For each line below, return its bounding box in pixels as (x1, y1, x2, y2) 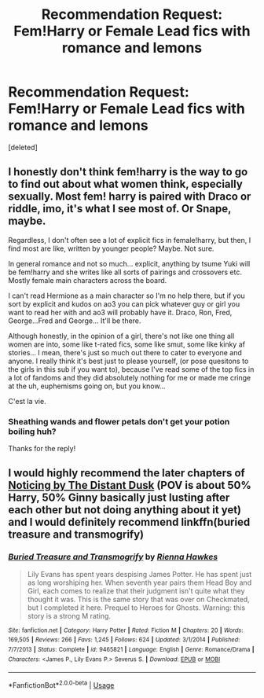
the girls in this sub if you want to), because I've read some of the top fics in (8, 364, 255, 374)
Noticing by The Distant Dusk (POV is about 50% (8, 479, 251, 492)
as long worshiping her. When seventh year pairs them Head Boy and (27, 578, 252, 587)
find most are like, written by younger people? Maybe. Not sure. (8, 244, 214, 253)
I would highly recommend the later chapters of (8, 466, 245, 480)
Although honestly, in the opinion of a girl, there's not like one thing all (8, 331, 235, 340)
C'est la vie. (8, 396, 46, 406)
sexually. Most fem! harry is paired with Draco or (8, 190, 251, 204)
